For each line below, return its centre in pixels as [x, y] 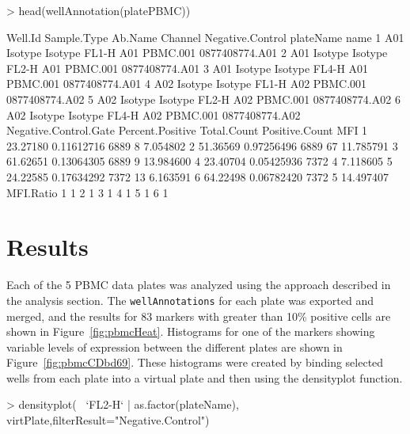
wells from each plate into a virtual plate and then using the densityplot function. [205, 377]
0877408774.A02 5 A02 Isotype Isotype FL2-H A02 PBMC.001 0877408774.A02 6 [203, 99]
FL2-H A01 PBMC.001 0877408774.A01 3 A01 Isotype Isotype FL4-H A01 [188, 68]
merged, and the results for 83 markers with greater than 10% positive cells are [199, 316]
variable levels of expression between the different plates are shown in [175, 346]
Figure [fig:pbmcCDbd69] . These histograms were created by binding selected [195, 362]
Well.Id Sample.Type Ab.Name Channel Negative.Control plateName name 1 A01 [205, 37]
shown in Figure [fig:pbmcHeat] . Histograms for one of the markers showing [191, 331]
